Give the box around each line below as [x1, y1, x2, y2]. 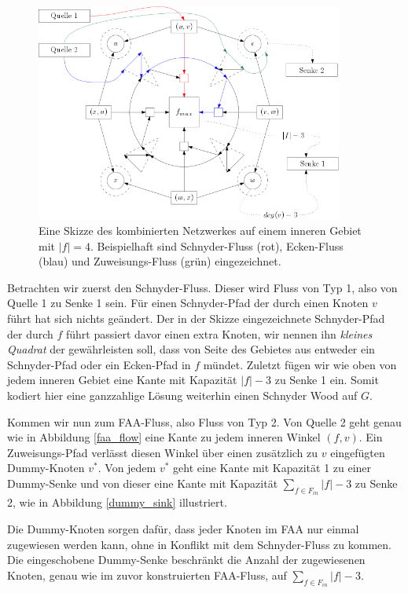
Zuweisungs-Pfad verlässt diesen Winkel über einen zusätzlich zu [7, 444, 318, 460]
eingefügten [330, 444, 385, 460]
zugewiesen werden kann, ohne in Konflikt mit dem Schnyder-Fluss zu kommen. [7, 536, 391, 552]
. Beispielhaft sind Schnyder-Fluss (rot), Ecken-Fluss [90, 237, 344, 254]
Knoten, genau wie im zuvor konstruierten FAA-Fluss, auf [7, 566, 287, 583]
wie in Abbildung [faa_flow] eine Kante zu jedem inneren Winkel [7, 429, 321, 445]
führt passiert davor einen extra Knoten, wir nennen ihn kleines [66, 325, 373, 342]
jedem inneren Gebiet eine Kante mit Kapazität [7, 372, 237, 388]
